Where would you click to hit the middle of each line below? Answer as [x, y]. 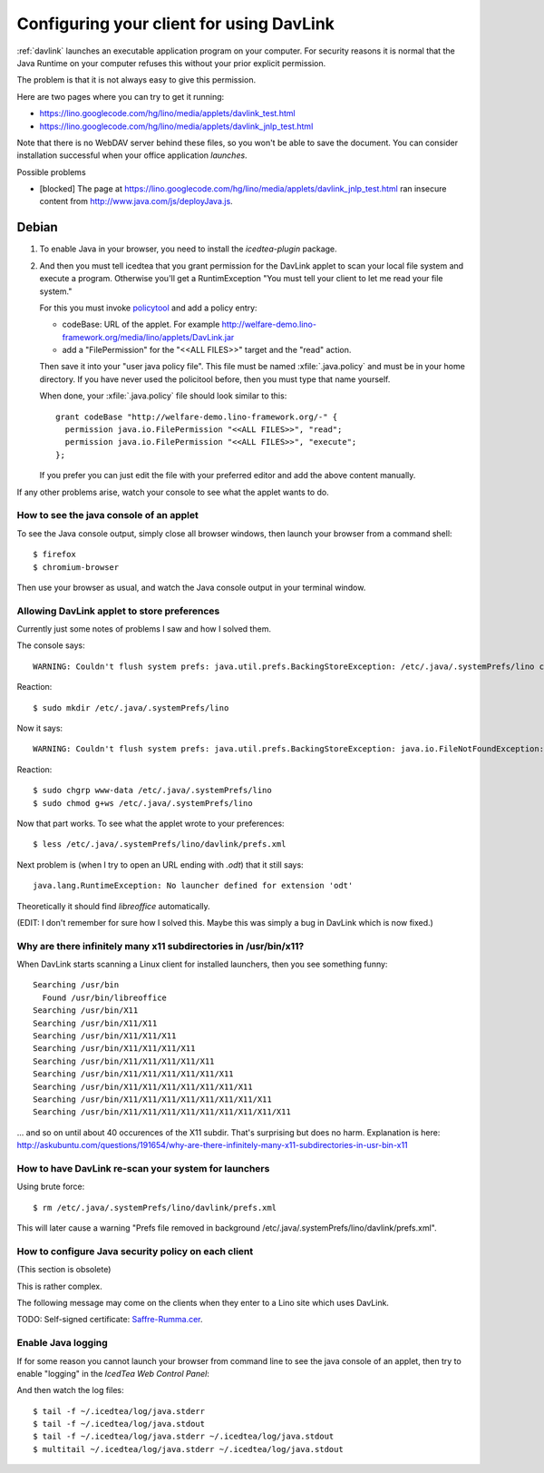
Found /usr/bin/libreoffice [105, 997]
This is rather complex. [60, 1286]
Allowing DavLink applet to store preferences [118, 611]
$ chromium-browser [76, 567]
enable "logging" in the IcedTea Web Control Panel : [113, 1373]
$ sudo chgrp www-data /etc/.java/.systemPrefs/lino [152, 791]
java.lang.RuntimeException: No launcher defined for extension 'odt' [193, 886]
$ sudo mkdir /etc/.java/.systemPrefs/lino [131, 707]
